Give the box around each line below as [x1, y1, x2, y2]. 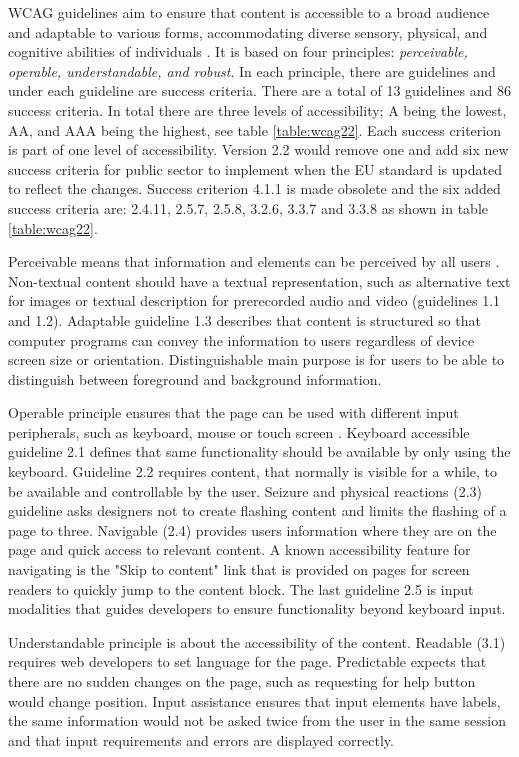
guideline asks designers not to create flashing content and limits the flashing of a [8, 500, 507, 521]
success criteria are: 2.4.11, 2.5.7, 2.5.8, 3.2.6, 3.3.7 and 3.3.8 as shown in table [8, 197, 488, 218]
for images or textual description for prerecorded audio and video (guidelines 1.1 [8, 290, 501, 311]
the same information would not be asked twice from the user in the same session [8, 710, 506, 731]
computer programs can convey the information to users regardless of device [8, 329, 475, 350]
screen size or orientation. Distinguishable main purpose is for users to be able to [8, 349, 505, 370]
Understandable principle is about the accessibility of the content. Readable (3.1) [8, 631, 506, 652]
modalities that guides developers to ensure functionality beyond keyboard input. [8, 598, 506, 619]
